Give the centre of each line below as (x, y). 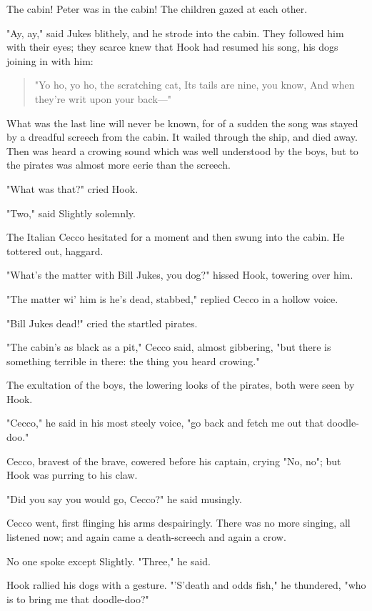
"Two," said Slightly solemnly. (71, 213)
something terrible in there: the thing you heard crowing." (133, 361)
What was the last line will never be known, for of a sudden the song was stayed (182, 123)
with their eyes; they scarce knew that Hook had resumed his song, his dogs (172, 47)
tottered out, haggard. (55, 250)
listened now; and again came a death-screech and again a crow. (146, 537)
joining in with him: (50, 60)
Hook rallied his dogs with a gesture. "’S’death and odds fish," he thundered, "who (186, 585)
